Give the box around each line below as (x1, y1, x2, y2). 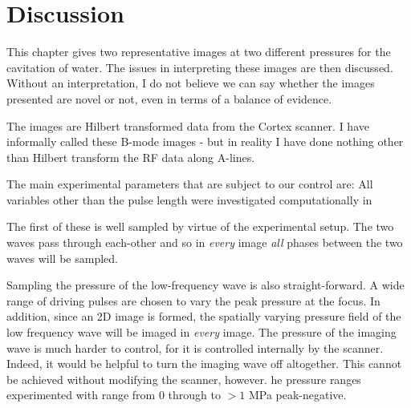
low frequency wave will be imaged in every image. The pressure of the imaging (6, 324, 397, 341)
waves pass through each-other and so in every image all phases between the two (6, 234, 403, 251)
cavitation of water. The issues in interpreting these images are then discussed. (6, 59, 393, 75)
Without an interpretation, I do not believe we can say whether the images (6, 75, 375, 91)
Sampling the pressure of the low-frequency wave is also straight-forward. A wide (6, 277, 405, 293)
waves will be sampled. (6, 249, 118, 266)
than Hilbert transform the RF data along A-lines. (6, 148, 255, 165)
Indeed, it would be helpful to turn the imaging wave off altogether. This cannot (6, 355, 402, 372)
